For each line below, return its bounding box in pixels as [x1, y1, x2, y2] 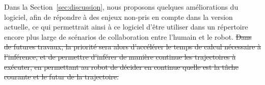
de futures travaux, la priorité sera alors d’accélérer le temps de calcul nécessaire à [4, 41, 261, 52]
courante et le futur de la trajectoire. [4, 71, 119, 82]
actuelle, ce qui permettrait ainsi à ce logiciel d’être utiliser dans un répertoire [4, 21, 248, 32]
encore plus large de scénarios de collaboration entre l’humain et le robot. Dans [4, 31, 252, 42]
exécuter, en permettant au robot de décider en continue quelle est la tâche [4, 61, 238, 72]
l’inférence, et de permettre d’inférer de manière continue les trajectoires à [4, 51, 236, 62]
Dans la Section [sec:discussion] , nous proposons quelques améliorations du [4, 2, 238, 12]
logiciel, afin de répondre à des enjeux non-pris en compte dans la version [4, 11, 233, 22]
